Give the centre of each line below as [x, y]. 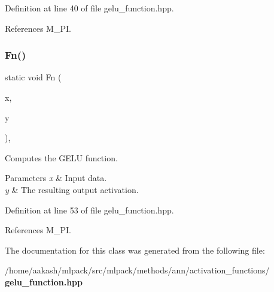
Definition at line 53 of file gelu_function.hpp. [89, 210]
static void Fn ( [33, 77]
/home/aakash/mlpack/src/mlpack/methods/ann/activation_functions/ [137, 270]
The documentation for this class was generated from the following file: [135, 250]
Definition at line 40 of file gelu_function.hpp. [89, 8]
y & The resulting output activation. [72, 189]
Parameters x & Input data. [56, 178]
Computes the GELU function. [61, 157]
